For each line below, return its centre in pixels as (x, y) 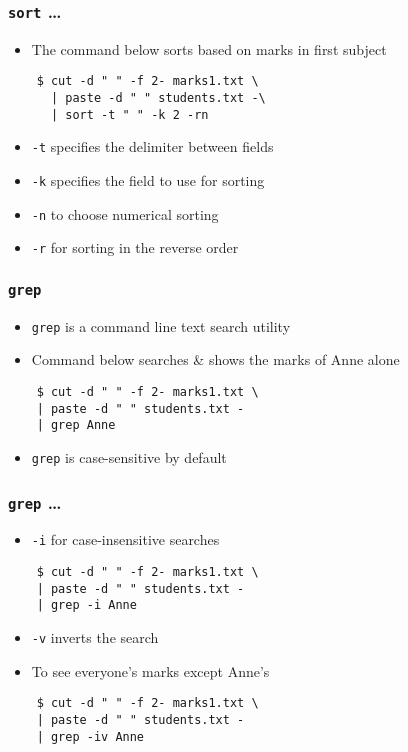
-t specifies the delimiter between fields (152, 146)
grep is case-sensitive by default (129, 456)
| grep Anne (76, 425)
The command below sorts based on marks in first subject (209, 48)
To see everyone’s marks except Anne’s (150, 670)
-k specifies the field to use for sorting (148, 180)
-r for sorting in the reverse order (135, 247)
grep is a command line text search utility (161, 325)
